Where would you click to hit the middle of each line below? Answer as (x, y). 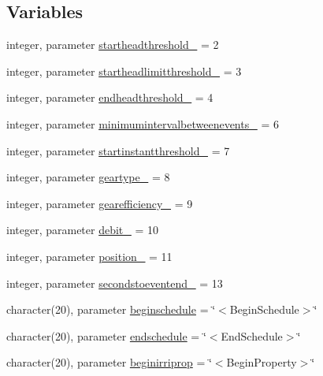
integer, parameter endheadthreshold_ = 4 (110, 97)
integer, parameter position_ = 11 (89, 256)
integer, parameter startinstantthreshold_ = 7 (118, 150)
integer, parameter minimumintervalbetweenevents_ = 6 (143, 123)
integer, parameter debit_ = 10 (83, 230)
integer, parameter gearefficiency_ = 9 (100, 203)
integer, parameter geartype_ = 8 (88, 177)
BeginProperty (262, 362)
